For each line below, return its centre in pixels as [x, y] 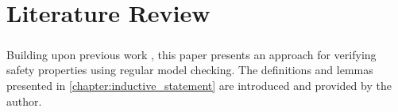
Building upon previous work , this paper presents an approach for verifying [191, 54]
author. [24, 101]
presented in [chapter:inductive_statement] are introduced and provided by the [199, 85]
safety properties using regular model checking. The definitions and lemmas [190, 70]
